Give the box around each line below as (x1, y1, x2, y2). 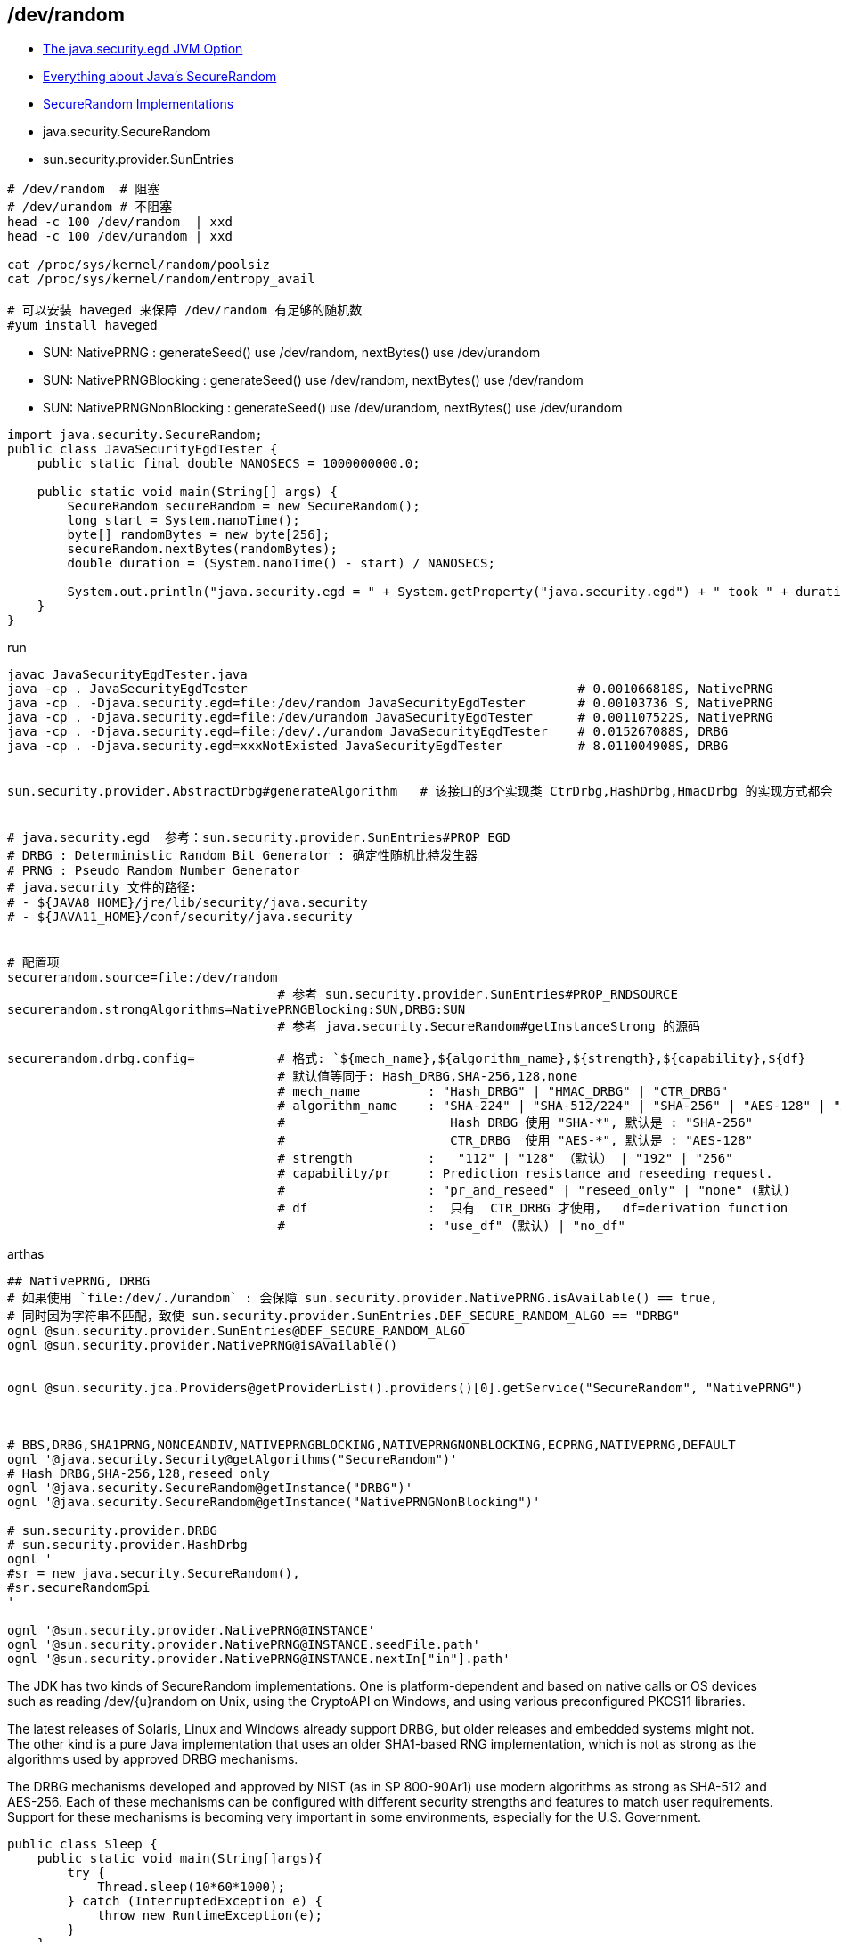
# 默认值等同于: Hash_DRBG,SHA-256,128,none (277, 1069, 578, 1084)
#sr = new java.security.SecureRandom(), (7, 1566, 300, 1581)
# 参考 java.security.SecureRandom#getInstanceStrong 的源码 (277, 1019, 701, 1034)
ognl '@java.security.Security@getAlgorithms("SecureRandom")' (7, 1452, 458, 1467)
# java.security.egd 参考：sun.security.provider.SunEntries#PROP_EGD (7, 830, 510, 845)
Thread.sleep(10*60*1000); (97, 1880, 285, 1895)
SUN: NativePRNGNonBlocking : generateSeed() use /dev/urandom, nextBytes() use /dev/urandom (43, 400, 623, 416)
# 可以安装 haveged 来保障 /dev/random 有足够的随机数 (7, 303, 363, 318)
